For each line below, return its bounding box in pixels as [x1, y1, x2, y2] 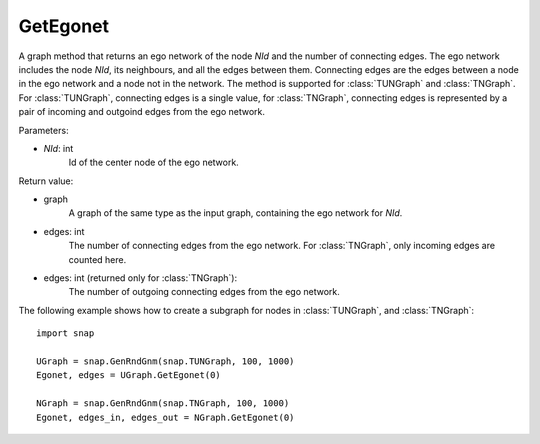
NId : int [43, 142, 74, 154]
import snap [36, 328, 95, 339]
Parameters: [18, 124, 69, 136]
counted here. [68, 253, 127, 265]
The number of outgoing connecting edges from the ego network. [68, 286, 340, 298]
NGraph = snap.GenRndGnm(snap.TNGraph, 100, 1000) [36, 398, 290, 409]
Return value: [18, 175, 74, 187]
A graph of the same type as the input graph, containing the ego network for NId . [68, 207, 403, 219]
